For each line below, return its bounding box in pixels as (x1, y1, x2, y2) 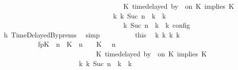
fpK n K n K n (38, 39, 116, 49)
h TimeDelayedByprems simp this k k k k (3, 29, 180, 39)
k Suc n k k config (123, 20, 190, 30)
